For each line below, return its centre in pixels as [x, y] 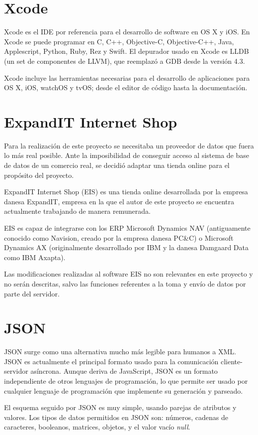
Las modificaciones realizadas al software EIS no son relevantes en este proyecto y [129, 274]
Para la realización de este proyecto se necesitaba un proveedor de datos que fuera [129, 145]
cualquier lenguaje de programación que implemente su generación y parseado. [124, 390]
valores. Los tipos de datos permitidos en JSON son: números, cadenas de [116, 417]
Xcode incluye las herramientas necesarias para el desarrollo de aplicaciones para [127, 77]
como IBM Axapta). [35, 257]
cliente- [232, 361]
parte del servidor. [32, 293]
